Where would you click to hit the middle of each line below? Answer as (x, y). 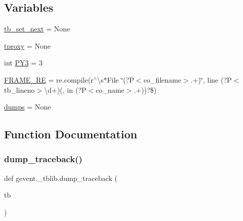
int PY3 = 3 (23, 63)
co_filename (162, 79)
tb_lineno (20, 89)
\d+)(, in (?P (65, 89)
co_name (110, 89)
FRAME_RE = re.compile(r (49, 79)
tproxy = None (27, 45)
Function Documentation (71, 134)
